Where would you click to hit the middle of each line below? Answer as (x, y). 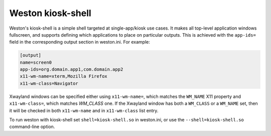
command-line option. (32, 127)
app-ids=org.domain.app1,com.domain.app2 (72, 70)
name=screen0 (36, 62)
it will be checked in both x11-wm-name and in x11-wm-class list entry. (84, 110)
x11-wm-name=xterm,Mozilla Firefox (63, 76)
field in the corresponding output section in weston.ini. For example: (80, 42)
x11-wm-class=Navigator (49, 83)
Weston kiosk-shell (50, 13)
